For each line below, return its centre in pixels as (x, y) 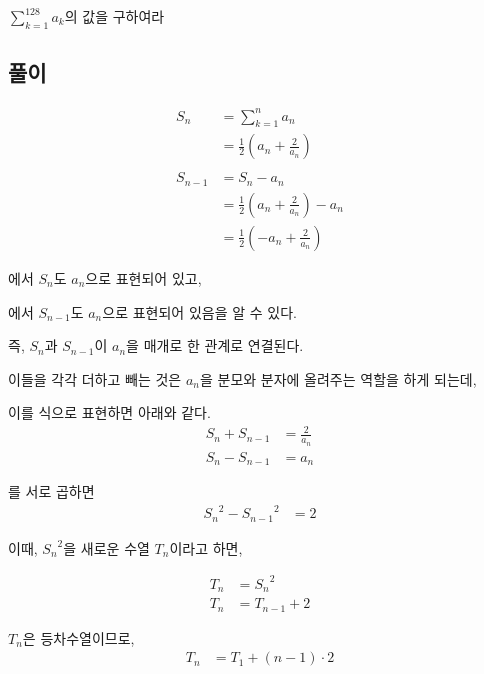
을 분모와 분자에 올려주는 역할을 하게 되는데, (338, 378)
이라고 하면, (206, 547)
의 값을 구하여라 (114, 16)
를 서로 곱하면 (51, 491)
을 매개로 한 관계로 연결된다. (215, 345)
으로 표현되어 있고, (143, 277)
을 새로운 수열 (106, 547)
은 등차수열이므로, (78, 637)
